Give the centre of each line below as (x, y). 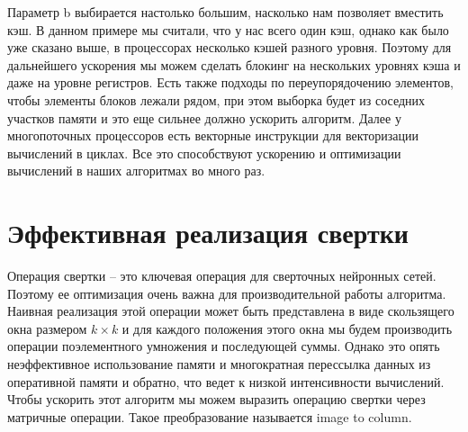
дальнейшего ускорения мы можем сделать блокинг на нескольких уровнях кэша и (234, 64)
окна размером (47, 328)
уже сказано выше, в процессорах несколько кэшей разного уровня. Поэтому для (229, 47)
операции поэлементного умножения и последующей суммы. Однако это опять (224, 346)
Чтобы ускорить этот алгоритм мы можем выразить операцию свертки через (216, 399)
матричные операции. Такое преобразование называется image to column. (210, 416)
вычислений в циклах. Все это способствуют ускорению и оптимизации (204, 153)
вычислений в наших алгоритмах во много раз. (136, 171)
